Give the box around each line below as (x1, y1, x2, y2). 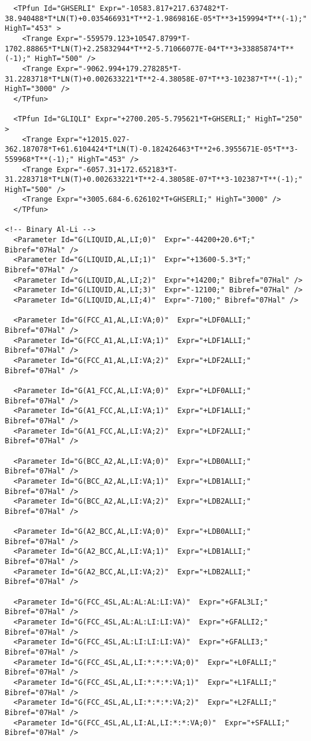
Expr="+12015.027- (56, 135, 130, 144)
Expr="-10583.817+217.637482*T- (99, 4, 230, 13)
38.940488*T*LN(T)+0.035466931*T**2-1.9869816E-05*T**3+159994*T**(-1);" (5, 14, 307, 23)
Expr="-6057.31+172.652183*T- (56, 165, 178, 174)
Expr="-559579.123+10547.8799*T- (56, 34, 190, 43)
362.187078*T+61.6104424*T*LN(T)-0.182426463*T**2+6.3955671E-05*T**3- (5, 145, 298, 154)
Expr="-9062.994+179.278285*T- (56, 64, 182, 73)
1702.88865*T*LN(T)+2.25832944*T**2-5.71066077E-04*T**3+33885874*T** (5, 44, 294, 53)
